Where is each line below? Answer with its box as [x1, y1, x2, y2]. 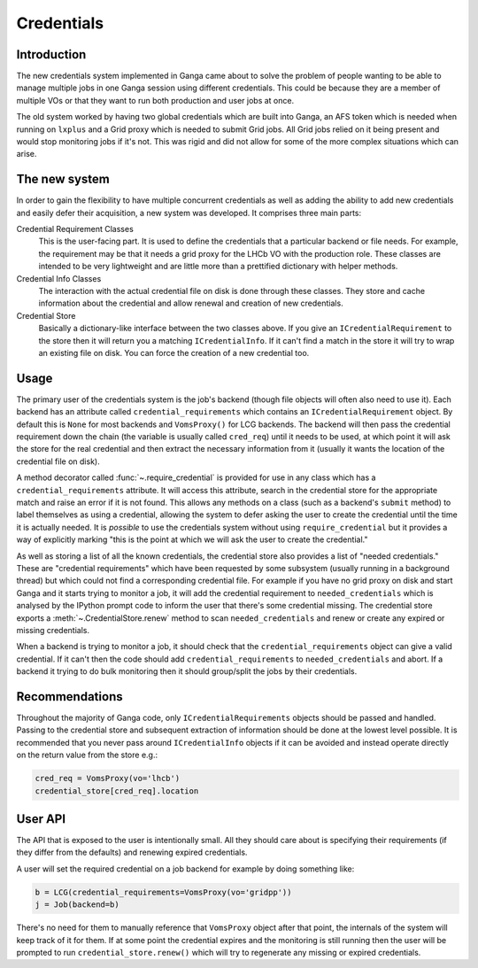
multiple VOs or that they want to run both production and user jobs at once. [16, 95, 295, 105]
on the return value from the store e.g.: [16, 749, 158, 761]
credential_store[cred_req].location [35, 786, 199, 796]
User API [16, 811, 66, 826]
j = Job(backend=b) [35, 900, 119, 910]
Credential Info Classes [16, 273, 102, 283]
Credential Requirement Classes [16, 224, 135, 235]
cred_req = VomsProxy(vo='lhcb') [35, 773, 181, 784]
